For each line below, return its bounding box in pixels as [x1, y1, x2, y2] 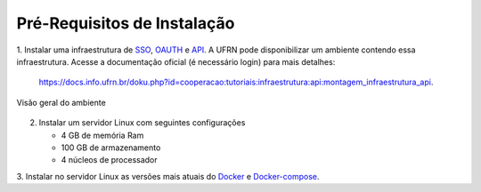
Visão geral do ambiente [16, 97, 106, 108]
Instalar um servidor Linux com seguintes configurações [38, 117, 246, 128]
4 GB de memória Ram [61, 130, 144, 140]
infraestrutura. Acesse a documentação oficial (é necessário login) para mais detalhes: [16, 56, 336, 67]
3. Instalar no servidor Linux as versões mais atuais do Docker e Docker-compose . [16, 171, 320, 181]
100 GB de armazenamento [61, 142, 161, 153]
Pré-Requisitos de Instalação [16, 13, 235, 33]
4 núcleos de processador [61, 155, 158, 165]
